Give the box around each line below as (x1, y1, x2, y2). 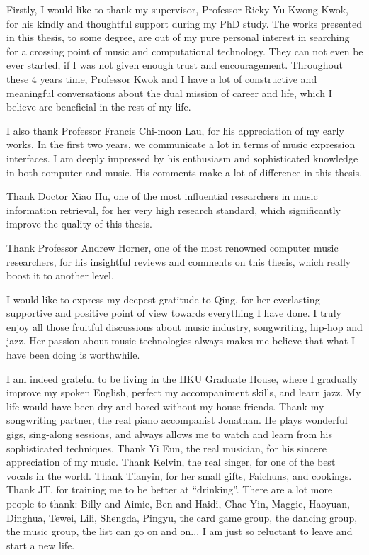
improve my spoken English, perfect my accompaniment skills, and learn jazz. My (6, 385, 361, 400)
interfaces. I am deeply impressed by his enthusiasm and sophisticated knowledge (6, 150, 358, 165)
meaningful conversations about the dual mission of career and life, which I (6, 85, 332, 100)
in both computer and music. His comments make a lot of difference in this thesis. (6, 164, 363, 179)
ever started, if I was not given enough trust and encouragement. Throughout (6, 57, 343, 72)
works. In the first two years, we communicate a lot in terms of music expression (6, 137, 356, 152)
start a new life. (6, 537, 75, 552)
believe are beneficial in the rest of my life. (6, 99, 191, 114)
